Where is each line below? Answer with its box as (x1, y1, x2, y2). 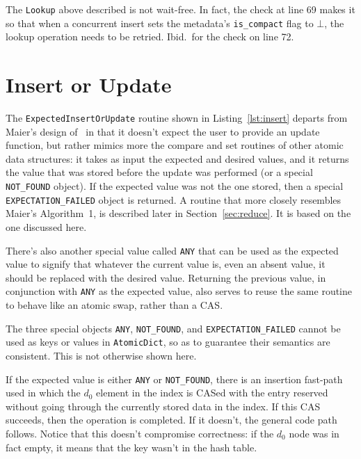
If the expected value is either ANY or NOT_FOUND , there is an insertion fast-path (6, 371, 343, 386)
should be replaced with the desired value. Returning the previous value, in (6, 270, 326, 284)
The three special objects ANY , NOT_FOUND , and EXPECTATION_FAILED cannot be (6, 321, 341, 335)
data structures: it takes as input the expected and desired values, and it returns (6, 151, 349, 166)
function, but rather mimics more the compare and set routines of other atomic (6, 138, 344, 152)
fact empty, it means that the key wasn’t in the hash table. (6, 440, 257, 454)
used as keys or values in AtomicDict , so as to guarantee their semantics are (6, 335, 330, 349)
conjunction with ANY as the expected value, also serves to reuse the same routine (6, 284, 353, 298)
